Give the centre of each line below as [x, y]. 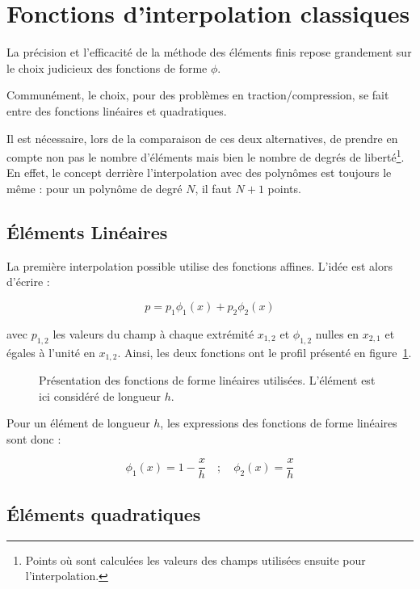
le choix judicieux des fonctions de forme [107, 67]
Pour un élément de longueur [78, 423]
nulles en [337, 333]
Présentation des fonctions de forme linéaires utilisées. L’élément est [207, 379]
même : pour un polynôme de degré [94, 188]
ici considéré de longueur [100, 395]
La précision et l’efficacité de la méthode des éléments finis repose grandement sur [209, 52]
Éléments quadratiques [104, 513]
